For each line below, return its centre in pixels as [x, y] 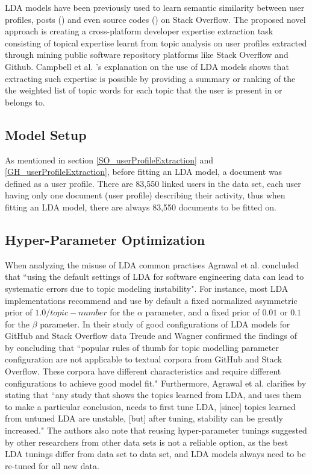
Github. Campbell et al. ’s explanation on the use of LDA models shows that [147, 66]
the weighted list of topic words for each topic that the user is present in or [144, 90]
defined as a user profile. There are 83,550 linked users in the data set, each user [153, 183]
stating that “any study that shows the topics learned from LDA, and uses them [153, 395]
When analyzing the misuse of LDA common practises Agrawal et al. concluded [152, 264]
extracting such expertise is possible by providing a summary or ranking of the [150, 78]
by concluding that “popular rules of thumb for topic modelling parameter [142, 347]
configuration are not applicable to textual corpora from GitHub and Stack [144, 359]
